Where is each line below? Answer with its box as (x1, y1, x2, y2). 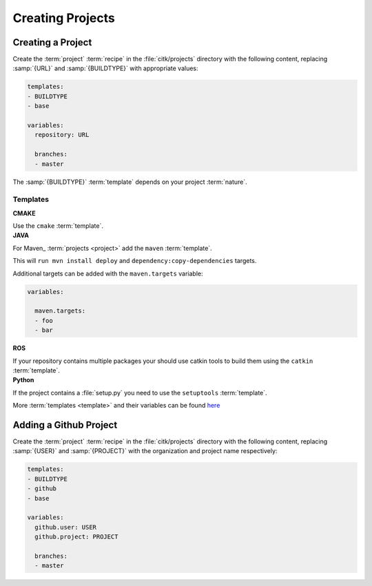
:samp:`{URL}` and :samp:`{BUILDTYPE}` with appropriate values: (12, 64, 198, 72)
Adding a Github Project (12, 419, 118, 430)
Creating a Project (12, 36, 92, 48)
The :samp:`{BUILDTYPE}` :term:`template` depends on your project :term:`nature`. (12, 178, 247, 186)
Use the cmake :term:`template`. (12, 222, 103, 230)
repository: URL (34, 131, 90, 139)
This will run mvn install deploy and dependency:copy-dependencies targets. (12, 257, 257, 265)
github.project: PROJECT (34, 533, 118, 541)
